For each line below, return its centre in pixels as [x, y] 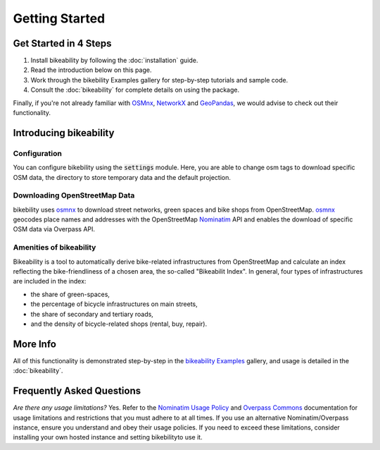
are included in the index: [50, 281]
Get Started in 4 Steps [62, 43]
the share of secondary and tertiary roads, [92, 314]
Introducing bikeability [64, 133]
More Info [34, 344]
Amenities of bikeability [55, 248]
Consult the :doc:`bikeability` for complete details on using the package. [135, 90]
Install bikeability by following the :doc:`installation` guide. [114, 61]
